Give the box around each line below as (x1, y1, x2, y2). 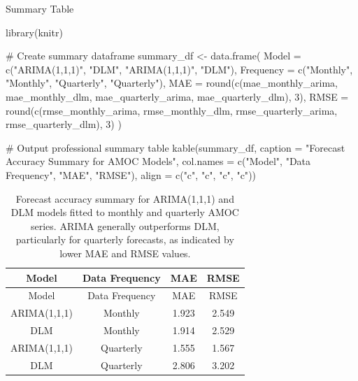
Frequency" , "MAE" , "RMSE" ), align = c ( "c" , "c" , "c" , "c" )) (6, 167, 257, 182)
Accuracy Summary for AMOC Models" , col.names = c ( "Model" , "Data (6, 154, 311, 168)
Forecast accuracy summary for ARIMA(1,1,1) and (15, 191, 234, 206)
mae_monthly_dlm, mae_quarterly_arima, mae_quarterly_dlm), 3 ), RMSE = (6, 89, 349, 103)
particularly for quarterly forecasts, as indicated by (15, 232, 234, 247)
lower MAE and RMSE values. (59, 245, 191, 260)
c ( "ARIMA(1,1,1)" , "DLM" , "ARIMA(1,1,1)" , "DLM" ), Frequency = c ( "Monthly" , (6, 62, 353, 76)
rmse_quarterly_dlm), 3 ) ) (6, 117, 122, 131)
